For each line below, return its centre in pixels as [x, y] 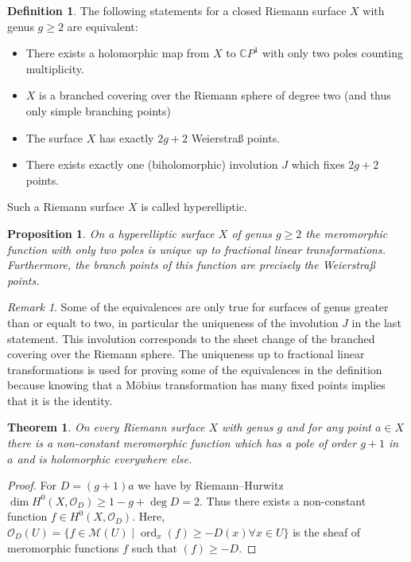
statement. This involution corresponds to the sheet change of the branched [191, 338]
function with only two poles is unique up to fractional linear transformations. [196, 249]
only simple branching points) [99, 110]
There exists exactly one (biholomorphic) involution [152, 164]
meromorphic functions [63, 547]
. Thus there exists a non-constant [283, 500]
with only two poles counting [333, 53]
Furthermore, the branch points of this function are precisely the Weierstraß [191, 265]
